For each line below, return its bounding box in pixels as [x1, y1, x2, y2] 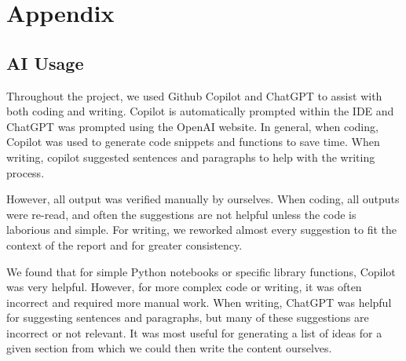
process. [6, 164, 45, 180]
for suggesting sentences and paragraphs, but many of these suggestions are [6, 309, 369, 326]
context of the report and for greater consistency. [6, 236, 243, 253]
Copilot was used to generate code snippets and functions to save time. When [6, 133, 380, 150]
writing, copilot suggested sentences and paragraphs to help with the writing [6, 148, 375, 165]
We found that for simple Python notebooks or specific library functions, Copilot [6, 263, 396, 279]
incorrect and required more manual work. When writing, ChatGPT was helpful [6, 294, 392, 310]
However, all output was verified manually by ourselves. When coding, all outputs [6, 191, 400, 207]
